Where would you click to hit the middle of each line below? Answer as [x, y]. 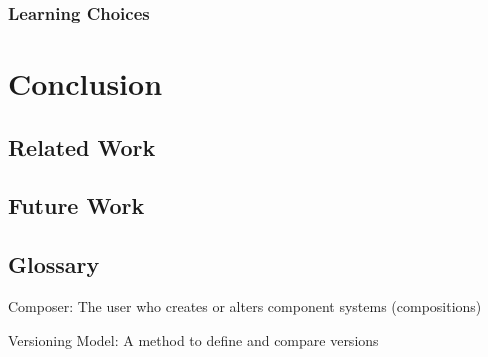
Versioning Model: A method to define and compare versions [193, 339]
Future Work [76, 205]
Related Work [82, 146]
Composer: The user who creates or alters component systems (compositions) [245, 305]
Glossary [54, 264]
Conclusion [85, 83]
